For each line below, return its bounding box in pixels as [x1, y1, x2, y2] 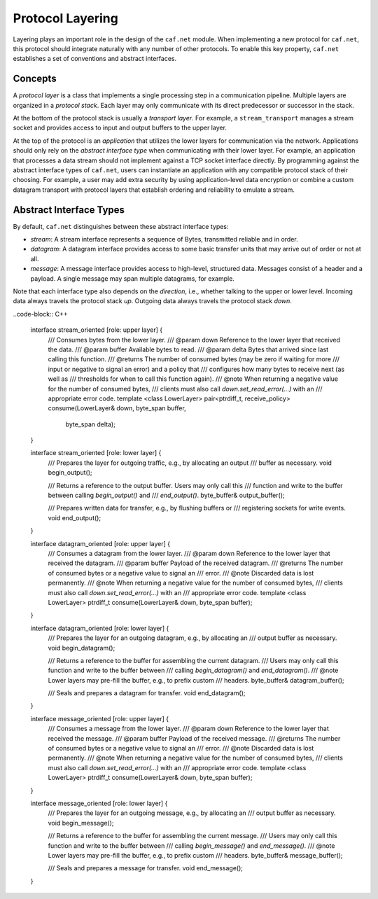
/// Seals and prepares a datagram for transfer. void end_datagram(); [48, 689, 246, 697]
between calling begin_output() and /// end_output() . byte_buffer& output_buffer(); [48, 491, 285, 500]
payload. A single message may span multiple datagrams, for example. [30, 274, 234, 283]
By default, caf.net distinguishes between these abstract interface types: [13, 222, 229, 230]
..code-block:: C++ [13, 309, 68, 318]
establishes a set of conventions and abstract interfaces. [13, 55, 177, 63]
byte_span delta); [65, 420, 115, 428]
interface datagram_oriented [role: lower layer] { [30, 624, 169, 632]
